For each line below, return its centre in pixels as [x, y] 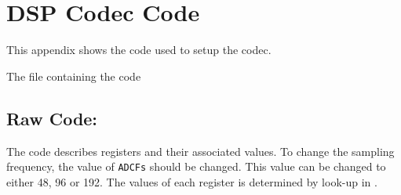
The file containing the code [74, 76]
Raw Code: [52, 118]
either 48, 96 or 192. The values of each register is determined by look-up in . [192, 181]
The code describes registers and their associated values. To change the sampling [200, 151]
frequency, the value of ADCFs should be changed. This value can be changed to [196, 166]
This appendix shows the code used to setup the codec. [139, 50]
